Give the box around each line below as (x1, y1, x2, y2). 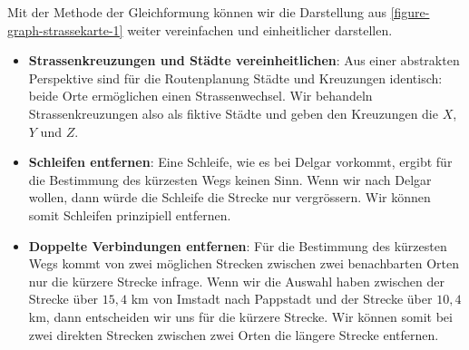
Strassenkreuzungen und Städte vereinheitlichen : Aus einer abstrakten (28, 51, 460, 70)
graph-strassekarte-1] (7, 20, 123, 39)
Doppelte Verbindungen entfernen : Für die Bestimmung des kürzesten (28, 236, 447, 255)
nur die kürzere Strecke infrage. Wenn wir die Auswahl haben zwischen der (28, 271, 445, 290)
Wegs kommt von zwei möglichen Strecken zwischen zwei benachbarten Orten (28, 254, 460, 273)
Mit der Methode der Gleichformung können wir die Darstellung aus (7, 3, 386, 21)
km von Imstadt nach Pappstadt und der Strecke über (131, 289, 433, 308)
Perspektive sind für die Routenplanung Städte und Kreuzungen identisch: (28, 68, 443, 87)
